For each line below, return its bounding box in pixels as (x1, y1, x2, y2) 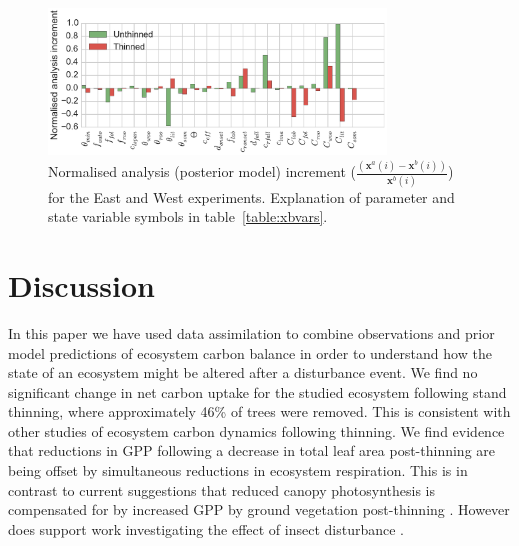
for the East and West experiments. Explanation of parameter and (48, 186, 455, 207)
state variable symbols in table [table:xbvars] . (48, 206, 328, 227)
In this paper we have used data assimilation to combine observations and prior (8, 322, 495, 343)
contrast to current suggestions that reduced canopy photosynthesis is (8, 479, 435, 500)
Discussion (8, 264, 155, 305)
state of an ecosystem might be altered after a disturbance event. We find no (8, 362, 478, 383)
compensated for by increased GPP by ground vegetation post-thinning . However (8, 499, 510, 520)
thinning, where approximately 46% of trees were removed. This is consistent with (8, 401, 511, 422)
